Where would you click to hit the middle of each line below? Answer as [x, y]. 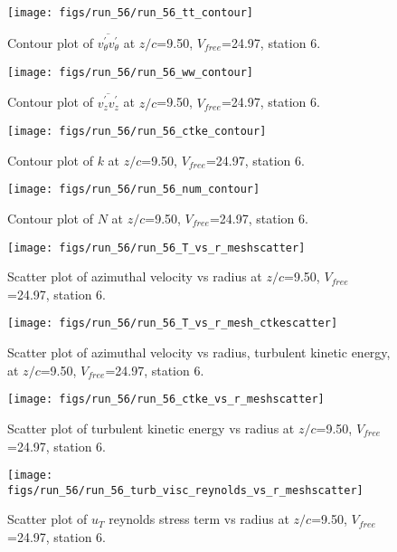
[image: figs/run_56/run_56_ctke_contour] [137, 132]
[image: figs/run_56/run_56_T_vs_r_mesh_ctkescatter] [173, 324]
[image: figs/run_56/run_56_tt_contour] [131, 13]
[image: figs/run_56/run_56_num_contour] [134, 190]
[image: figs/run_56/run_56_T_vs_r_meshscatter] [156, 247]
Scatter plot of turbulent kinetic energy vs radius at [151, 428]
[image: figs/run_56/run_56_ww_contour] [131, 72]
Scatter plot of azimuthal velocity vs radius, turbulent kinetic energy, [199, 352]
